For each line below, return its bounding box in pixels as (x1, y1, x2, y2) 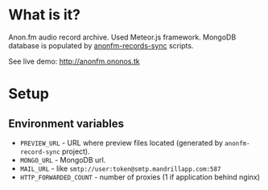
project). (61, 147, 90, 156)
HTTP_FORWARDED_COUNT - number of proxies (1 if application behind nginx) (19, 171, 260, 182)
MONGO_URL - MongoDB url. (19, 155, 106, 164)
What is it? (8, 6, 81, 24)
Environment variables (8, 117, 125, 130)
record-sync (19, 147, 60, 156)
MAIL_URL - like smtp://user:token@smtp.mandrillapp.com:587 (19, 163, 221, 173)
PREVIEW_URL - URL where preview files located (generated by (19, 138, 224, 147)
